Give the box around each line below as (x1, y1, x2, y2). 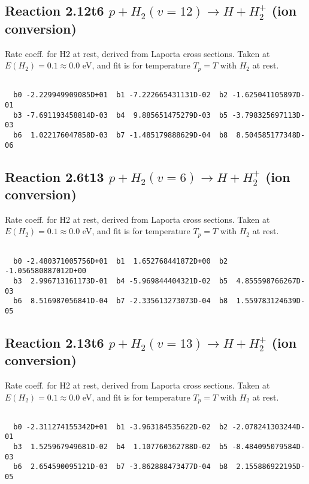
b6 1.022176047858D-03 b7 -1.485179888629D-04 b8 (13, 130, 228, 139)
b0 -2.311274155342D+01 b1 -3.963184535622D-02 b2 (13, 422, 228, 431)
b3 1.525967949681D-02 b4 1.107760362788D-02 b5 (13, 443, 228, 452)
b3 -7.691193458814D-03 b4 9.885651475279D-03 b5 (13, 110, 228, 119)
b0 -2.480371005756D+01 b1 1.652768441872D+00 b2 (13, 256, 228, 265)
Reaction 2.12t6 (5, 1, 104, 20)
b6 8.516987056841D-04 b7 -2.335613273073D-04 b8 (13, 297, 228, 306)
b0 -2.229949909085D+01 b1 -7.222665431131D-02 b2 (13, 91, 228, 100)
